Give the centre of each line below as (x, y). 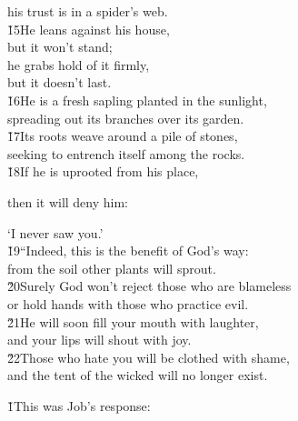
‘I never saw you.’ (55, 232)
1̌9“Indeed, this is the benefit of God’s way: (128, 251)
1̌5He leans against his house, (89, 29)
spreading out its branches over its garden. (126, 118)
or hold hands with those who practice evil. (128, 303)
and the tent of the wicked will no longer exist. (138, 375)
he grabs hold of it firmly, (79, 64)
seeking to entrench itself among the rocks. (126, 153)
